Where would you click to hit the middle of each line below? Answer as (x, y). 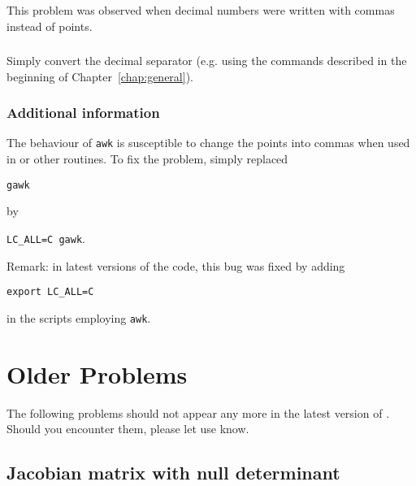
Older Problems (97, 373)
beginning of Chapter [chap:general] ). (100, 76)
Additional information (83, 113)
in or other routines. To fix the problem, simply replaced (147, 159)
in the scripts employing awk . (79, 317)
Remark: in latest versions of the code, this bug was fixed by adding (176, 265)
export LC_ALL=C (50, 292)
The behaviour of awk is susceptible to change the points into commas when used (208, 143)
